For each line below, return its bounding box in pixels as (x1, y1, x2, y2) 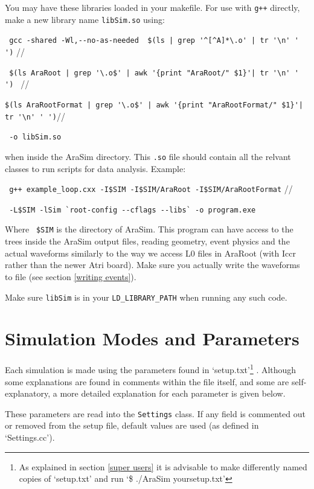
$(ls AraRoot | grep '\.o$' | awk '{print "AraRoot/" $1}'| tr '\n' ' (9, 68, 299, 77)
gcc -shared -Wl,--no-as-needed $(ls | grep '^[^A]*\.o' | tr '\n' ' (9, 36, 299, 45)
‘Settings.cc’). (5, 430, 55, 443)
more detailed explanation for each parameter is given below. (60, 387, 286, 400)
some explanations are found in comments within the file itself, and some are (5, 375, 289, 388)
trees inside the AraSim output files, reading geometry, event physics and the (5, 235, 290, 248)
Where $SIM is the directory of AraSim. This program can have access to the (5, 223, 293, 235)
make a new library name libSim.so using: (5, 13, 165, 25)
